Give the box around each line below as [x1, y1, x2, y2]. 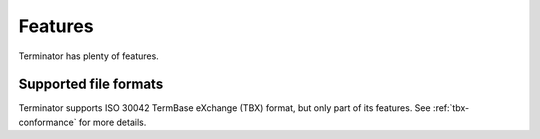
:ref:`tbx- [432, 102, 470, 114]
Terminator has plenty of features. [18, 50, 159, 62]
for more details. [78, 116, 147, 128]
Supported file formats [18, 76, 164, 93]
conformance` [18, 116, 77, 128]
